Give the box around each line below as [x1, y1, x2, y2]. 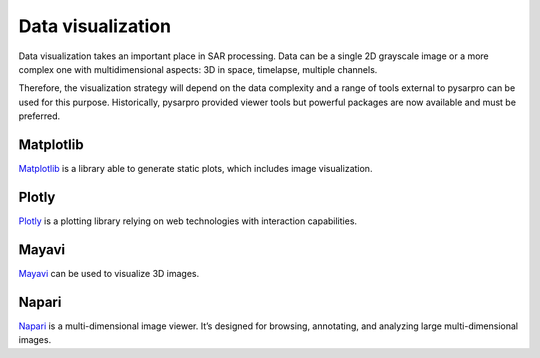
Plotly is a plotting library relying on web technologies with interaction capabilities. [18, 215, 358, 227]
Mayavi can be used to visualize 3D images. [18, 267, 200, 279]
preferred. [18, 110, 61, 122]
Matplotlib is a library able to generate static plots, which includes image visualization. [18, 163, 373, 175]
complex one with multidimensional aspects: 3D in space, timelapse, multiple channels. [18, 63, 378, 75]
